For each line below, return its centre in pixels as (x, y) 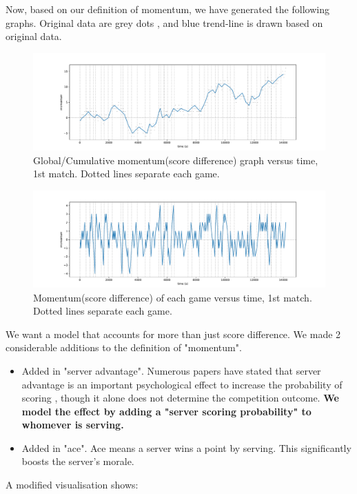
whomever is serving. (73, 425)
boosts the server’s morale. (78, 461)
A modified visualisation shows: (72, 485)
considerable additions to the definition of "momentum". (124, 347)
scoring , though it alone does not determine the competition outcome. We (180, 398)
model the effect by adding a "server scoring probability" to (166, 411)
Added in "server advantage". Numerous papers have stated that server (171, 370)
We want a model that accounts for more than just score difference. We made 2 (173, 334)
